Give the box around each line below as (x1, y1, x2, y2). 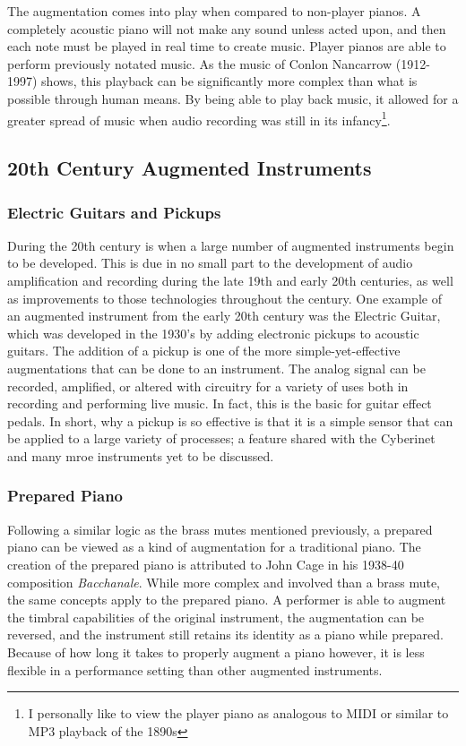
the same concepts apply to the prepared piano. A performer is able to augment (7, 590, 446, 609)
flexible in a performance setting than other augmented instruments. (7, 660, 383, 679)
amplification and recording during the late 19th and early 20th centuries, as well (7, 271, 453, 289)
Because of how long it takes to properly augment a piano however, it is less (7, 642, 425, 661)
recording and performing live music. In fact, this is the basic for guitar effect (7, 394, 432, 413)
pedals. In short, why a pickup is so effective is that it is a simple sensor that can (7, 411, 453, 430)
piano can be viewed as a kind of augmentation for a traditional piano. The (7, 537, 421, 556)
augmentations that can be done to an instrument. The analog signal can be (7, 358, 426, 377)
